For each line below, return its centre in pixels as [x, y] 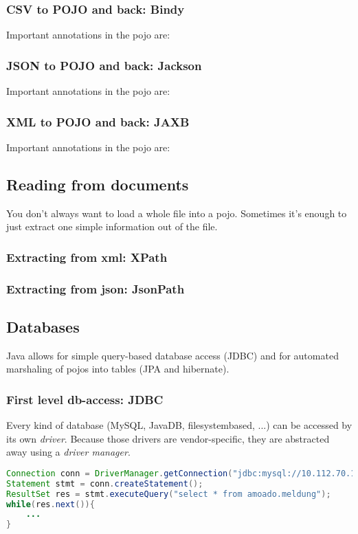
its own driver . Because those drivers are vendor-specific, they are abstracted [168, 438]
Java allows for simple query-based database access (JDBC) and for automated [172, 355]
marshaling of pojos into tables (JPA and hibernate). [118, 369]
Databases [43, 326]
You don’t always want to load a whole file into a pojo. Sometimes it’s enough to [177, 213]
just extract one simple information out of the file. [112, 226]
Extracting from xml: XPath [87, 257]
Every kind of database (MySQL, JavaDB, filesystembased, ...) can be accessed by [179, 425]
